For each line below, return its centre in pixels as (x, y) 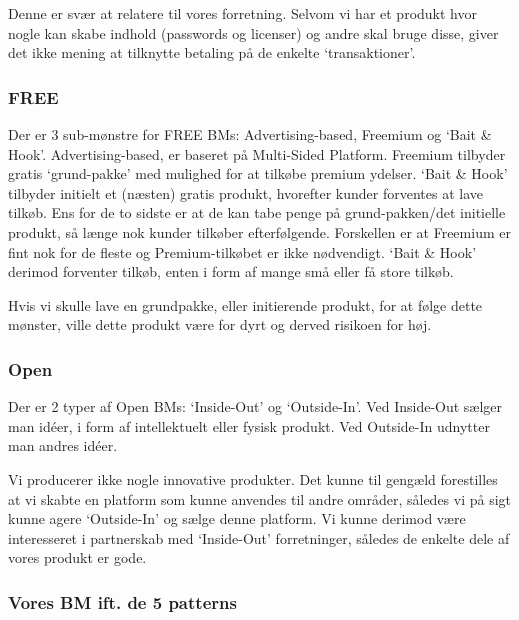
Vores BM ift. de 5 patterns (122, 601)
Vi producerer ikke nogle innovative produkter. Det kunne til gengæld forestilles (253, 478)
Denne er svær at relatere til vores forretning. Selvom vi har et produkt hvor (242, 13)
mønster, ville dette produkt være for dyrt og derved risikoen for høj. (220, 324)
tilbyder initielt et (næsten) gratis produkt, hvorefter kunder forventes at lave (245, 192)
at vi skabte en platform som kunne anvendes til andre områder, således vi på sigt (260, 498)
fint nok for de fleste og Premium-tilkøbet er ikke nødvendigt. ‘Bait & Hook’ (242, 251)
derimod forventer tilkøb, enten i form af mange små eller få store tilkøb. (231, 271)
